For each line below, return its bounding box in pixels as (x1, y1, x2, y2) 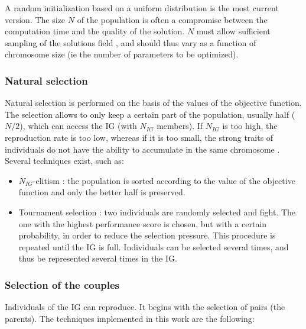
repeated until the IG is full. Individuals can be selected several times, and (18, 240, 289, 253)
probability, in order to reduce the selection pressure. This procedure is (18, 229, 276, 241)
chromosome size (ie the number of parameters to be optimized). (5, 48, 239, 60)
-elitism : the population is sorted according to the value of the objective (32, 174, 295, 186)
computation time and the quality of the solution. (5, 25, 185, 37)
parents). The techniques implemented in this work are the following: (5, 312, 255, 324)
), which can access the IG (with (19, 120, 137, 132)
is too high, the (222, 120, 278, 132)
